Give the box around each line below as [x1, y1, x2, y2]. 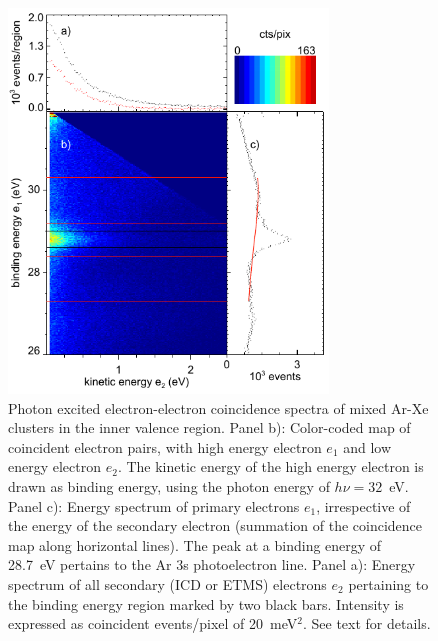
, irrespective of [316, 495, 411, 516]
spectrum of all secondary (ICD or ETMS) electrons [8, 573, 327, 594]
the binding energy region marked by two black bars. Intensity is [8, 593, 404, 614]
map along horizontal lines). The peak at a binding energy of [8, 534, 382, 555]
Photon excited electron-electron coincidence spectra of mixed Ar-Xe [8, 397, 429, 418]
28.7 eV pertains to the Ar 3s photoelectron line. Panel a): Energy [8, 554, 416, 575]
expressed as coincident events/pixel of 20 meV [8, 613, 298, 634]
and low [343, 436, 392, 457]
